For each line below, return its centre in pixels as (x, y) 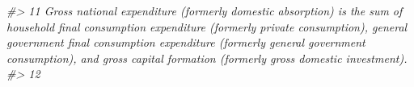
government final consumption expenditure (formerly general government (186, 42)
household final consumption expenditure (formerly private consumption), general (207, 26)
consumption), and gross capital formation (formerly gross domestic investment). (207, 58)
